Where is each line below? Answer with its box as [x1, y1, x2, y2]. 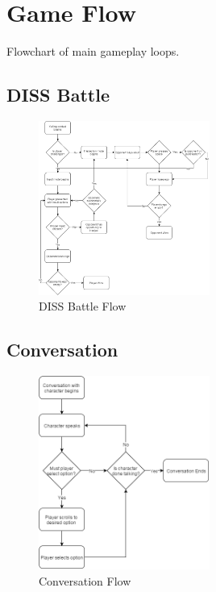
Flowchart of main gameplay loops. [6, 43, 180, 60]
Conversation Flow [39, 572, 131, 589]
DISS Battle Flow [39, 298, 127, 315]
